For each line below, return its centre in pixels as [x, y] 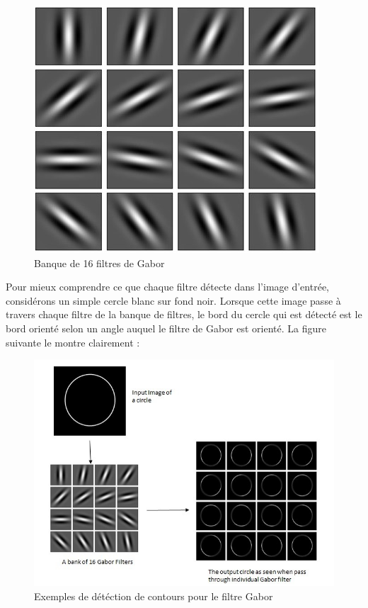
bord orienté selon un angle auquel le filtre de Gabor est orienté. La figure [166, 328]
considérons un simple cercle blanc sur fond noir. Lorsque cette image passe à [173, 300]
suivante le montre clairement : [73, 342]
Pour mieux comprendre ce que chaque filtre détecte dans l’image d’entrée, [167, 287]
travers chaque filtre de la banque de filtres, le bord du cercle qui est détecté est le [184, 314]
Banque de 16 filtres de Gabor [99, 263]
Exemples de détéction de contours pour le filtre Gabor [154, 596]
